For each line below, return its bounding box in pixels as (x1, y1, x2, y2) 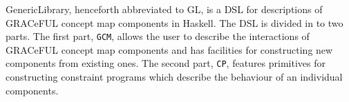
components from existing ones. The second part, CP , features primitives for (6, 56, 326, 70)
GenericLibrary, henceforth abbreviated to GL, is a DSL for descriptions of (6, 2, 323, 16)
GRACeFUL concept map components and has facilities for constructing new (6, 42, 333, 57)
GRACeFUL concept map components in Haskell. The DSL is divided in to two (6, 15, 343, 30)
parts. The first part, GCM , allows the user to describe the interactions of (6, 29, 310, 43)
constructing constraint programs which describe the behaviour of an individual (6, 70, 343, 84)
